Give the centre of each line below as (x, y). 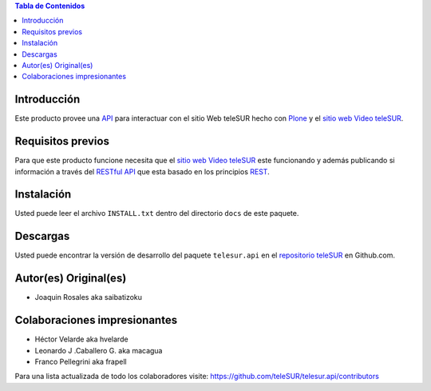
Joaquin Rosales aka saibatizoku (89, 297)
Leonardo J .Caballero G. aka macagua (99, 350)
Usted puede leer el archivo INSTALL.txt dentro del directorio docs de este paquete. (157, 213)
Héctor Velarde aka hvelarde (81, 339)
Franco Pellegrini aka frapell (81, 361)
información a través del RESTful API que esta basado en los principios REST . (142, 171)
